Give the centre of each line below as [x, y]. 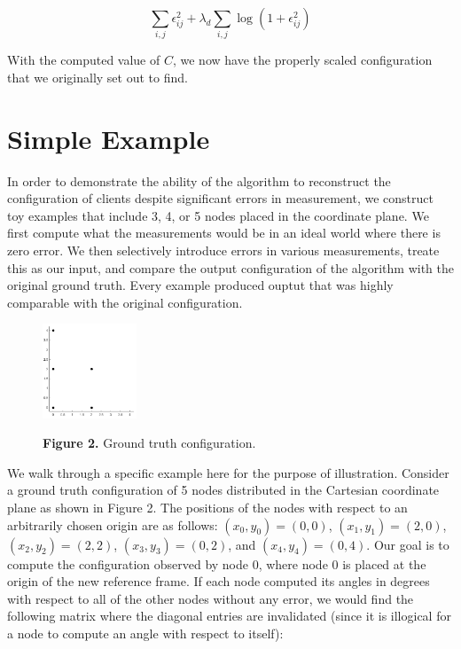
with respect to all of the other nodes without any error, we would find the [211, 598]
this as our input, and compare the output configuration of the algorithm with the [230, 267]
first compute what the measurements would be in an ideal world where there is [224, 233]
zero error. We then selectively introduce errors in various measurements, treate [223, 250]
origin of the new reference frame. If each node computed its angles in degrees [219, 581]
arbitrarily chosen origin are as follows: [113, 524]
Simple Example [109, 138]
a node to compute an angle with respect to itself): [145, 633]
